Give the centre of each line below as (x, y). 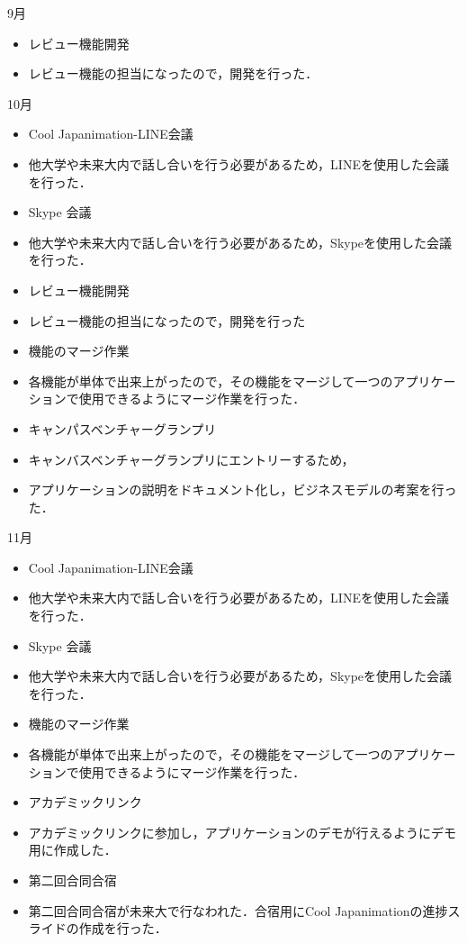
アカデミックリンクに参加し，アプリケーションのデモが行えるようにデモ (242, 832)
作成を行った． (123, 928)
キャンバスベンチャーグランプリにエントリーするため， (191, 459)
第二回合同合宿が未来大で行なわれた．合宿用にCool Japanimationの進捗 (238, 910)
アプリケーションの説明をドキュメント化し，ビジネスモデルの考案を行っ (242, 490)
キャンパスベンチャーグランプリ (122, 428)
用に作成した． (72, 850)
